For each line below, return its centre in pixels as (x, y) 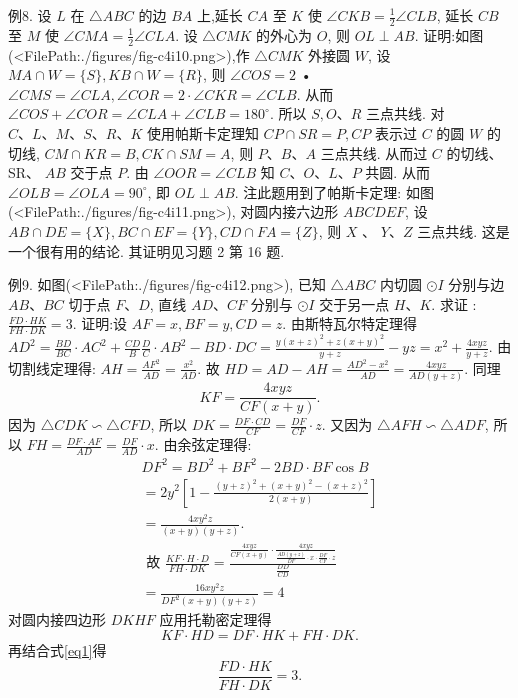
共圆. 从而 (397, 172)
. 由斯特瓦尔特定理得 (349, 323)
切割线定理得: (52, 367)
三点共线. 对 (405, 113)
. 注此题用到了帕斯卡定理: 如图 (334, 191)
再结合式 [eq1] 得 (57, 650)
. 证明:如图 (449, 34)
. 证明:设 (100, 323)
